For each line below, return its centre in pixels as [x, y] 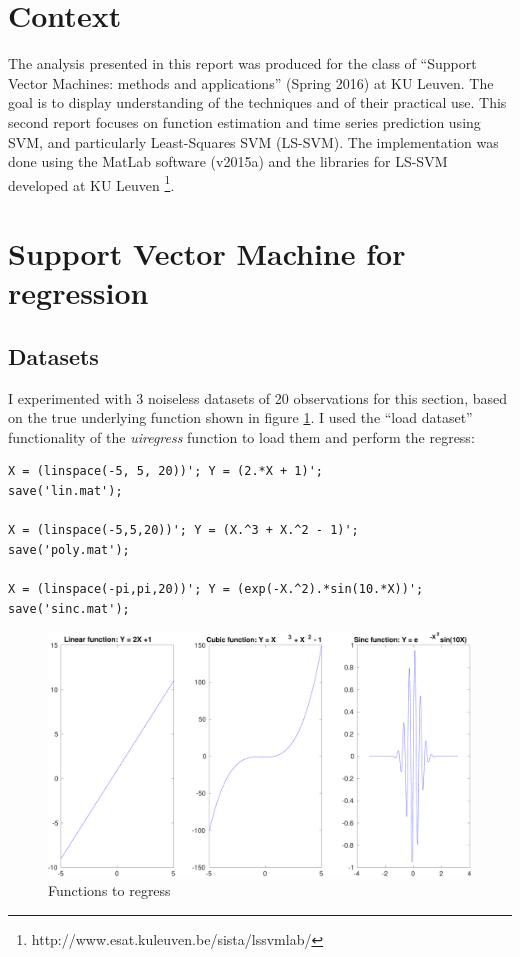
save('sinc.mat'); [69, 608]
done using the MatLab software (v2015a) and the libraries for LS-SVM [228, 161]
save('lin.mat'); [65, 491]
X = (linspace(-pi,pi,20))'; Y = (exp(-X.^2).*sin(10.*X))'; [216, 589]
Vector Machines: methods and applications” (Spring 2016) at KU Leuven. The [251, 82]
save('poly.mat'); [69, 549]
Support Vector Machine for [207, 253]
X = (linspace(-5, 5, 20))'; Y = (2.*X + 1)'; [165, 471]
